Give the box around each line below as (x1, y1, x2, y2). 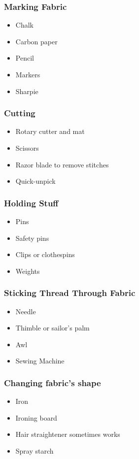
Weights (15, 265, 40, 276)
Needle (15, 306, 36, 316)
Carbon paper (15, 36, 58, 46)
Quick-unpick (15, 176, 56, 186)
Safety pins (15, 232, 49, 243)
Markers (15, 69, 40, 79)
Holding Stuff (4, 197, 59, 209)
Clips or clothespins (15, 249, 75, 260)
